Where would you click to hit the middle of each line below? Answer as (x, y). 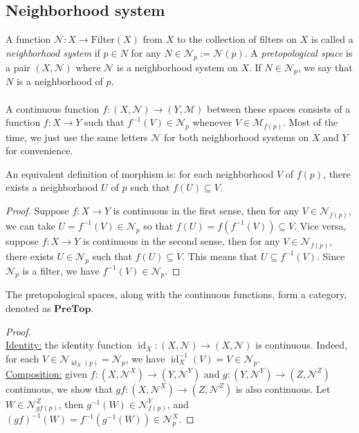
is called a (332, 39)
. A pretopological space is (298, 52)
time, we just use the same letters (77, 137)
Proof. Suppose (37, 211)
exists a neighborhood (52, 187)
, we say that (325, 67)
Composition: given (46, 373)
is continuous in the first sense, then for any (206, 211)
